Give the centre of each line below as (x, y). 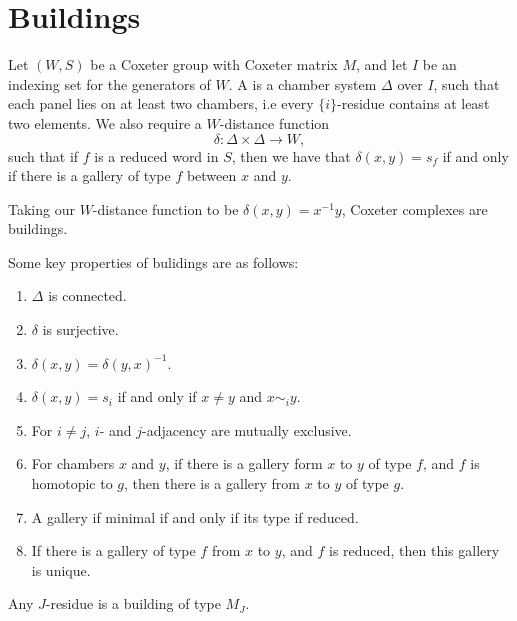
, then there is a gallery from (212, 483)
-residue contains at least (413, 103)
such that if (43, 155)
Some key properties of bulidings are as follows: (153, 261)
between (211, 175)
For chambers (73, 463)
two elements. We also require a (105, 122)
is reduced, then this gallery (414, 550)
